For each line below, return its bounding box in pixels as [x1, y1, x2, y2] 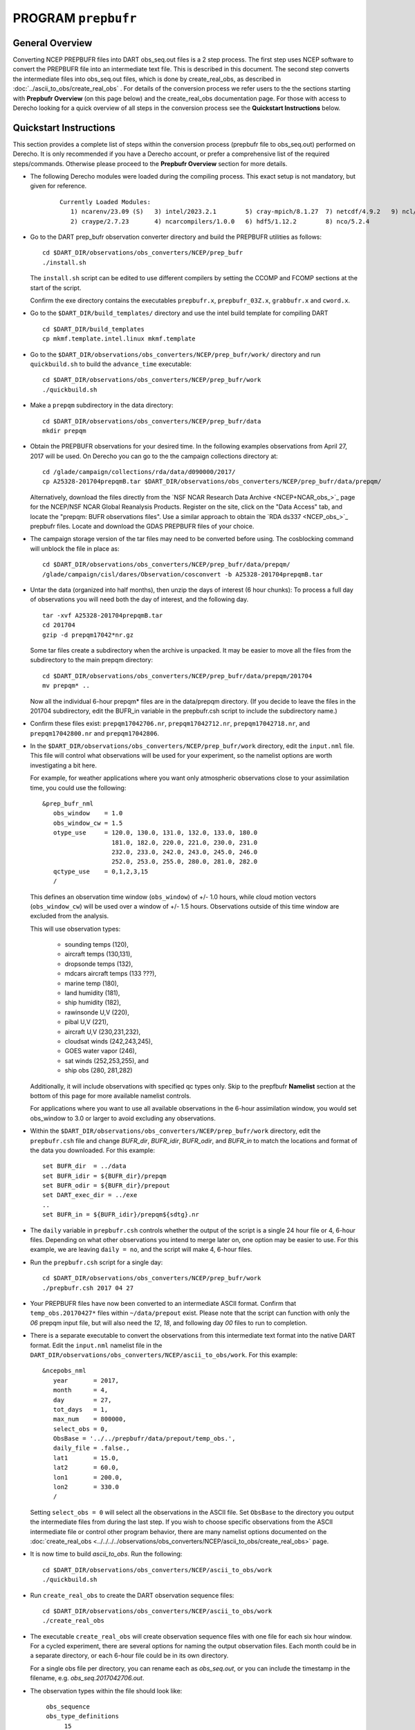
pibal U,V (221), [64, 1018, 109, 1026]
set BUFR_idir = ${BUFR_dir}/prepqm [42, 1172, 167, 1180]
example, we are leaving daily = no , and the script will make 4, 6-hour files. [30, 1246, 252, 1254]
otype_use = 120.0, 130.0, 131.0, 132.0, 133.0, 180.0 [53, 829, 258, 837]
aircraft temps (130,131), [64, 950, 133, 958]
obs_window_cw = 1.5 [53, 819, 123, 827]
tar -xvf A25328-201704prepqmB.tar [42, 611, 163, 619]
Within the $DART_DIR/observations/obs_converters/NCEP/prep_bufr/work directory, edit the [30, 1127, 321, 1135]
